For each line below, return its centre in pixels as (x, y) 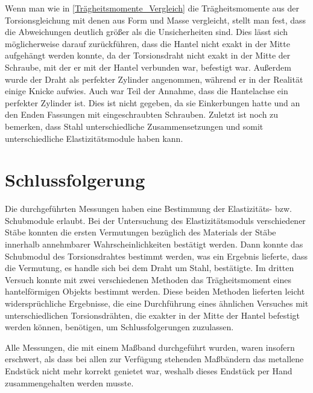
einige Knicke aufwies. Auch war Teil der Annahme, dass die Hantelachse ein (147, 91)
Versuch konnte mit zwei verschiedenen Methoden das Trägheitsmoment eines (148, 279)
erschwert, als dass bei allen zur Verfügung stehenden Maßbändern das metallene (154, 359)
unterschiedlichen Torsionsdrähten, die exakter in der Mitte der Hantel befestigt (153, 315)
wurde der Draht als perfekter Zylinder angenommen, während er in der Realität (154, 79)
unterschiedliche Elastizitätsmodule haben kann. (94, 138)
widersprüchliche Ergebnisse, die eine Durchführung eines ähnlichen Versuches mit (157, 303)
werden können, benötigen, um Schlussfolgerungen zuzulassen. (119, 327)
